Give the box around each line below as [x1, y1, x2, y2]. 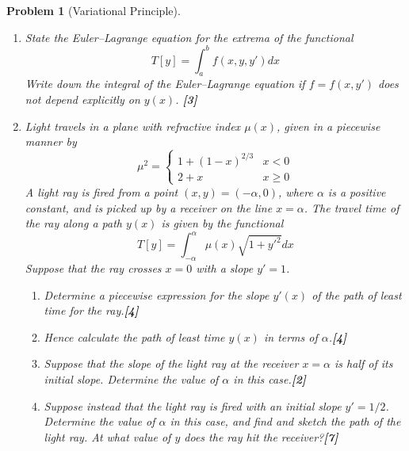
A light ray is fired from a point [25, 183, 178, 200]
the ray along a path [25, 215, 122, 231]
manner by [25, 133, 77, 150]
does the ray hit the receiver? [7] [184, 428, 338, 445]
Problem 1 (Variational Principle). [6, 2, 181, 18]
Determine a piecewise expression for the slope [44, 286, 269, 303]
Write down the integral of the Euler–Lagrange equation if [25, 75, 305, 92]
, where [278, 183, 313, 200]
